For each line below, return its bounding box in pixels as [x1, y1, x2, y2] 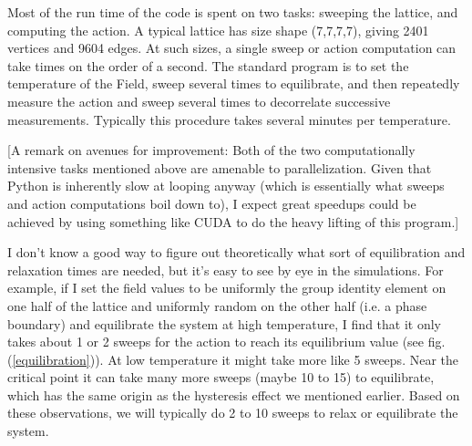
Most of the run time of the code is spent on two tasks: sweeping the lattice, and [7, 3, 458, 21]
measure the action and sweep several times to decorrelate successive [7, 91, 391, 110]
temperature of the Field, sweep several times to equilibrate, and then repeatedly [7, 74, 460, 93]
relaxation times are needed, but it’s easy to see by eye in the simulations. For [7, 260, 444, 279]
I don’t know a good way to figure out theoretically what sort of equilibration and [7, 243, 466, 262]
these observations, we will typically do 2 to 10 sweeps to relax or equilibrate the [7, 403, 458, 422]
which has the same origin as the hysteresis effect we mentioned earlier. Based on [7, 385, 460, 404]
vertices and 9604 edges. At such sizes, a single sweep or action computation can [7, 38, 457, 57]
